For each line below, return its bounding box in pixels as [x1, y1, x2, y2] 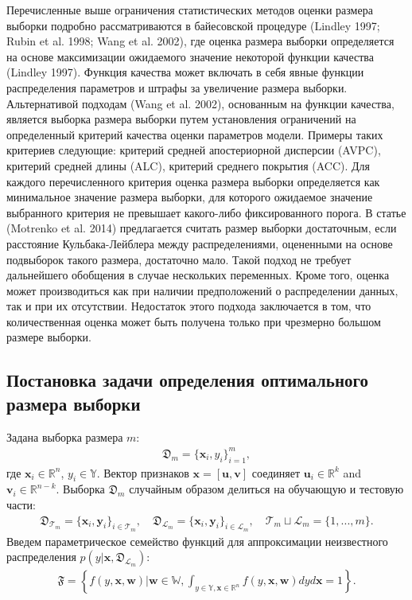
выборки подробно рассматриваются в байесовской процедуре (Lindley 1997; [6, 17, 380, 33]
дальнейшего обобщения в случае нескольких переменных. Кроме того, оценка [6, 267, 390, 283]
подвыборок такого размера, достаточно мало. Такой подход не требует [6, 251, 352, 267]
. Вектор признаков [96, 464, 189, 481]
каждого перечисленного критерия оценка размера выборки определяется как [6, 173, 380, 189]
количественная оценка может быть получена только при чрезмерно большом [6, 313, 381, 329]
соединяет [251, 464, 301, 481]
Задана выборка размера [6, 428, 123, 445]
